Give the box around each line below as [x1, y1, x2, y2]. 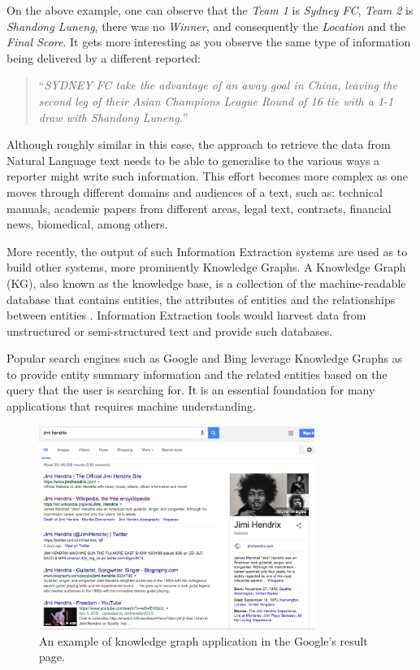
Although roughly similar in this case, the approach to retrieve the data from [6, 136, 391, 153]
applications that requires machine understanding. [6, 398, 256, 415]
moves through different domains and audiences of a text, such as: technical [6, 183, 383, 200]
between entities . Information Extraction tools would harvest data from [6, 307, 366, 324]
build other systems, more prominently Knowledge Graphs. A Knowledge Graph [6, 259, 406, 276]
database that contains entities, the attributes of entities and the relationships [6, 290, 396, 307]
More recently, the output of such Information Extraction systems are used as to [6, 242, 408, 259]
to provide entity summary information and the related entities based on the [6, 365, 388, 382]
